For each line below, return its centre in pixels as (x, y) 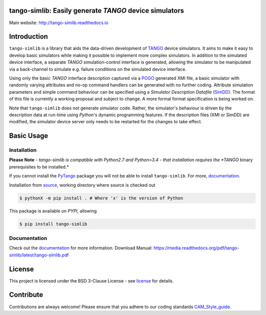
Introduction (29, 37)
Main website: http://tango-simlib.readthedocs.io (59, 23)
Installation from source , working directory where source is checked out (82, 185)
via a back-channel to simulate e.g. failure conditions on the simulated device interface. (98, 69)
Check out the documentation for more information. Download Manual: (81, 248)
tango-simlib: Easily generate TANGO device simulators (97, 11)
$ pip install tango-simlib (53, 224)
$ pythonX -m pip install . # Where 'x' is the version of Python (101, 198)
